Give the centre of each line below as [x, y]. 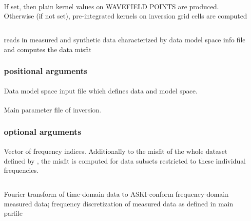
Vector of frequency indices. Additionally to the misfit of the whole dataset [116, 151]
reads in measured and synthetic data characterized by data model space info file [125, 40]
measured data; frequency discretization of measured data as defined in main [119, 203]
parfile [13, 213]
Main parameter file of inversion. [53, 109]
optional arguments [43, 131]
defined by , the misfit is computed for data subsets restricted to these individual [125, 160]
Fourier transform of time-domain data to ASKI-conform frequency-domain [116, 194]
